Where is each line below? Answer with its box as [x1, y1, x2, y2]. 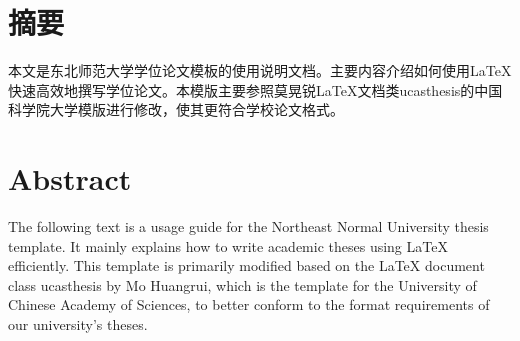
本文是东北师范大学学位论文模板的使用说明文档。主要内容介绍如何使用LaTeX [8, 60, 512, 81]
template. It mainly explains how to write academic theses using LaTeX [8, 235, 448, 256]
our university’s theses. [8, 314, 148, 334]
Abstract [8, 158, 132, 199]
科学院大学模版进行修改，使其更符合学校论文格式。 [8, 99, 344, 120]
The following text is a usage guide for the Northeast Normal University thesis [8, 216, 489, 237]
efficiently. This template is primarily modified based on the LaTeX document [8, 255, 485, 276]
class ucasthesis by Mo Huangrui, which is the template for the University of [8, 274, 477, 295]
